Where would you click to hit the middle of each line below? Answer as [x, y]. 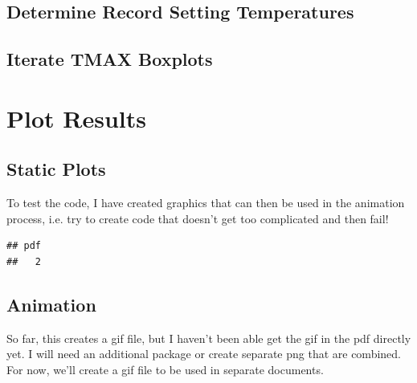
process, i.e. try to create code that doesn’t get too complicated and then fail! [198, 218]
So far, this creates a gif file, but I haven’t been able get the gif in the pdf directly [209, 338]
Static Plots [56, 169]
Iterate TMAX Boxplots [110, 59]
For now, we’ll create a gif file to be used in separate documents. [165, 369]
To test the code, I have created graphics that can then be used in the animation [206, 203]
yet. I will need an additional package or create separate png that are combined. [204, 354]
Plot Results [76, 118]
